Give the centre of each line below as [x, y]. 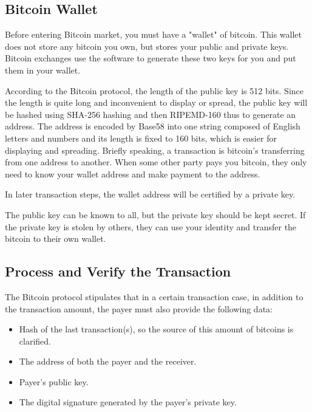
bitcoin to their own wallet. [56, 239]
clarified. [35, 341]
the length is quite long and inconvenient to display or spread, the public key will [156, 102]
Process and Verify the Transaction [118, 271]
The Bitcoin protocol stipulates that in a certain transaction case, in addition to [154, 296]
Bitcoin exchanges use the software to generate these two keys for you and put [151, 58]
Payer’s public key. [54, 381]
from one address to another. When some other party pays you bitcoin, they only [156, 162]
